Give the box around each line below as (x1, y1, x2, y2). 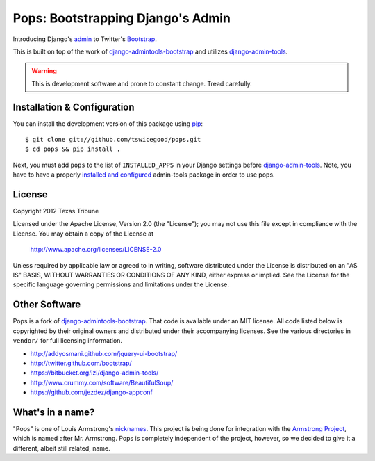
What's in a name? (12, 406, 95, 418)
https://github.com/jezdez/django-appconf (30, 388, 153, 396)
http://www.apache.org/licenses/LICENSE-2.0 (30, 245, 162, 254)
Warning (31, 67, 57, 75)
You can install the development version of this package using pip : (12, 119, 203, 128)
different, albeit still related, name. (12, 444, 110, 452)
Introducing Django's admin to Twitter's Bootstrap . (12, 35, 158, 43)
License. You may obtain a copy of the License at (12, 229, 154, 238)
